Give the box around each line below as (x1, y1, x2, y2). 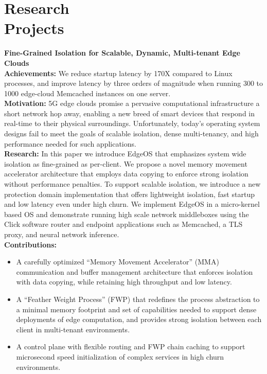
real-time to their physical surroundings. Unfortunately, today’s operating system (4, 118, 260, 129)
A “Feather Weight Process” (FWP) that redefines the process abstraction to (16, 293, 260, 304)
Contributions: (4, 239, 57, 250)
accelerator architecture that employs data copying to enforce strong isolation (4, 168, 248, 179)
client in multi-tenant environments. (16, 324, 130, 334)
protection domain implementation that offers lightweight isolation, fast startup (4, 188, 255, 199)
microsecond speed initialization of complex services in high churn (16, 351, 224, 362)
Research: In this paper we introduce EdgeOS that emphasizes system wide (4, 148, 246, 159)
